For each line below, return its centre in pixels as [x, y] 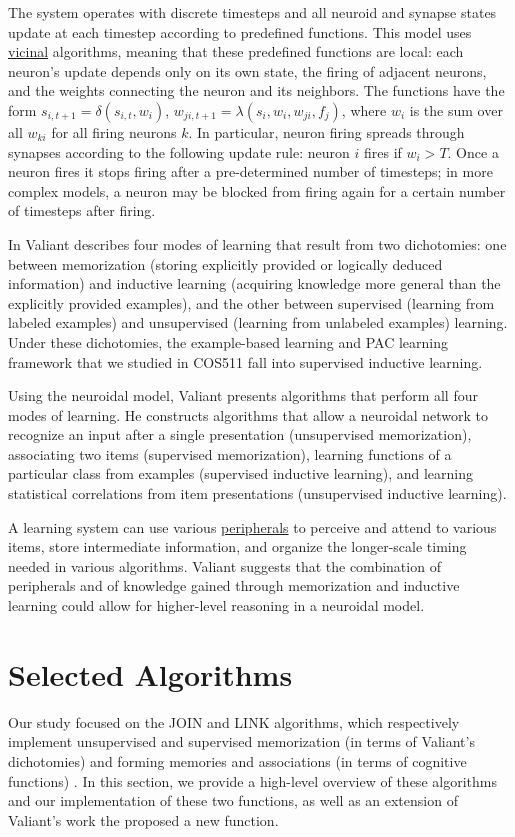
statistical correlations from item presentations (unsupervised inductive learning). [257, 493]
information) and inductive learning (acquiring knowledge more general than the [254, 283]
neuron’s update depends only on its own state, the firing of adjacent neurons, [247, 70]
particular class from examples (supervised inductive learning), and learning [240, 473]
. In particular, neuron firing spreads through [326, 131]
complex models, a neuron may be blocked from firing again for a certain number [257, 190]
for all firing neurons [114, 131]
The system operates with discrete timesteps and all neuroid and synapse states [252, 12]
